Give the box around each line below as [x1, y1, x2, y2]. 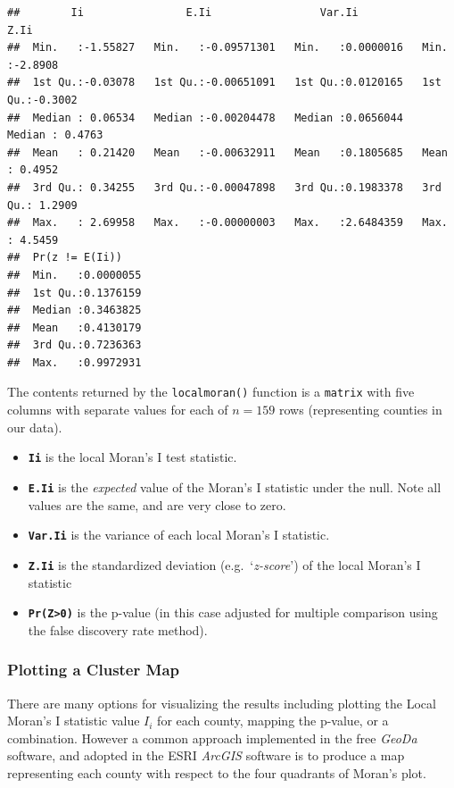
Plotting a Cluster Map [7, 658, 179, 681]
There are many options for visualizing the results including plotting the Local [7, 693, 436, 712]
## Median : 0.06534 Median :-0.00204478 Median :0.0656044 [7, 111, 403, 124]
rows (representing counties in [279, 400, 442, 419]
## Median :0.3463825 [7, 304, 142, 317]
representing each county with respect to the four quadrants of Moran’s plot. [7, 763, 426, 782]
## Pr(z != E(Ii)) [7, 251, 122, 264]
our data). [7, 417, 62, 436]
